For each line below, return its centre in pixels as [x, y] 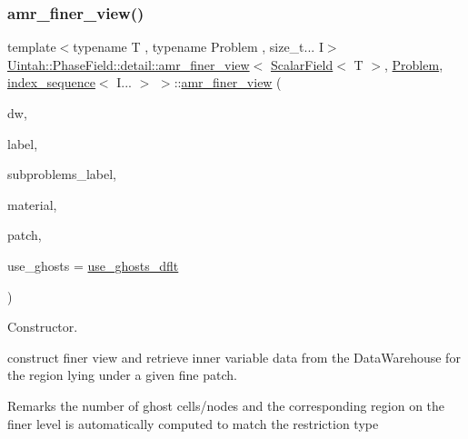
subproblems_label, [62, 174]
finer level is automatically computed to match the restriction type [193, 423]
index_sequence [51, 82]
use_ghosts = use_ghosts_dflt [93, 265]
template [32, 47]
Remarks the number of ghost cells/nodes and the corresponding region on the [226, 405]
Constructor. [43, 327]
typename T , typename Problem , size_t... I [198, 47]
